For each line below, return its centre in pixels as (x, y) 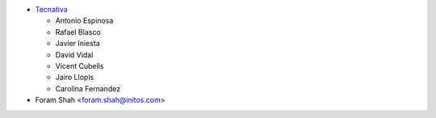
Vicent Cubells (80, 65)
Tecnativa (51, 9)
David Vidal (74, 55)
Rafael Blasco (78, 32)
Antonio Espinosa (84, 21)
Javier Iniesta (78, 44)
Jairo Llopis (75, 78)
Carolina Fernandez (88, 88)
